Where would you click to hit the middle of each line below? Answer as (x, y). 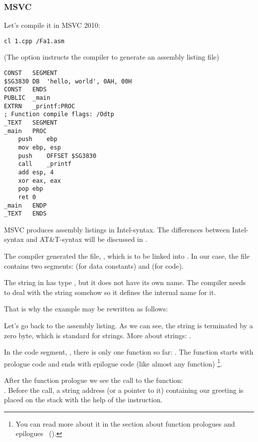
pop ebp (31, 189)
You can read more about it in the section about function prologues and (125, 423)
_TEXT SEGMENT (31, 123)
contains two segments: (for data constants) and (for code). (94, 265)
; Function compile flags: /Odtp (59, 114)
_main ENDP (25, 205)
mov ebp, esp (39, 147)
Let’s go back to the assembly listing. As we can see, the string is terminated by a (129, 326)
